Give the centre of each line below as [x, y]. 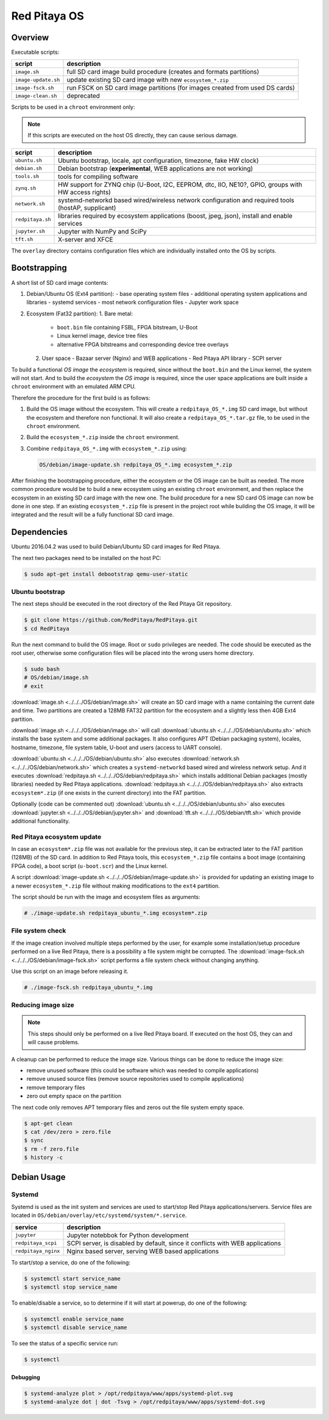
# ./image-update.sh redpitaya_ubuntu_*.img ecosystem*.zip [116, 913]
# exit [34, 686]
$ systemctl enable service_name [74, 1319]
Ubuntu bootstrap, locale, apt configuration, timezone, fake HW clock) [158, 160]
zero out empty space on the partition [74, 1096]
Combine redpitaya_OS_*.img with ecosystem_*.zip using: [107, 448]
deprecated [83, 96]
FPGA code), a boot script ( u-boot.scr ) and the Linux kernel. [90, 866]
